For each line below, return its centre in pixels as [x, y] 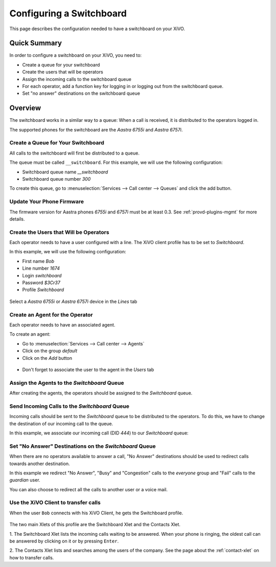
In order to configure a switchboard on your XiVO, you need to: [76, 55]
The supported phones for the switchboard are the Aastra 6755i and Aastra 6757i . [96, 129]
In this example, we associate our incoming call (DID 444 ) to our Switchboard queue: [99, 433]
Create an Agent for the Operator [51, 315]
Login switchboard [42, 275]
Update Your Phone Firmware [47, 202]
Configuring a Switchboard [68, 13]
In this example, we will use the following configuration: [68, 252]
